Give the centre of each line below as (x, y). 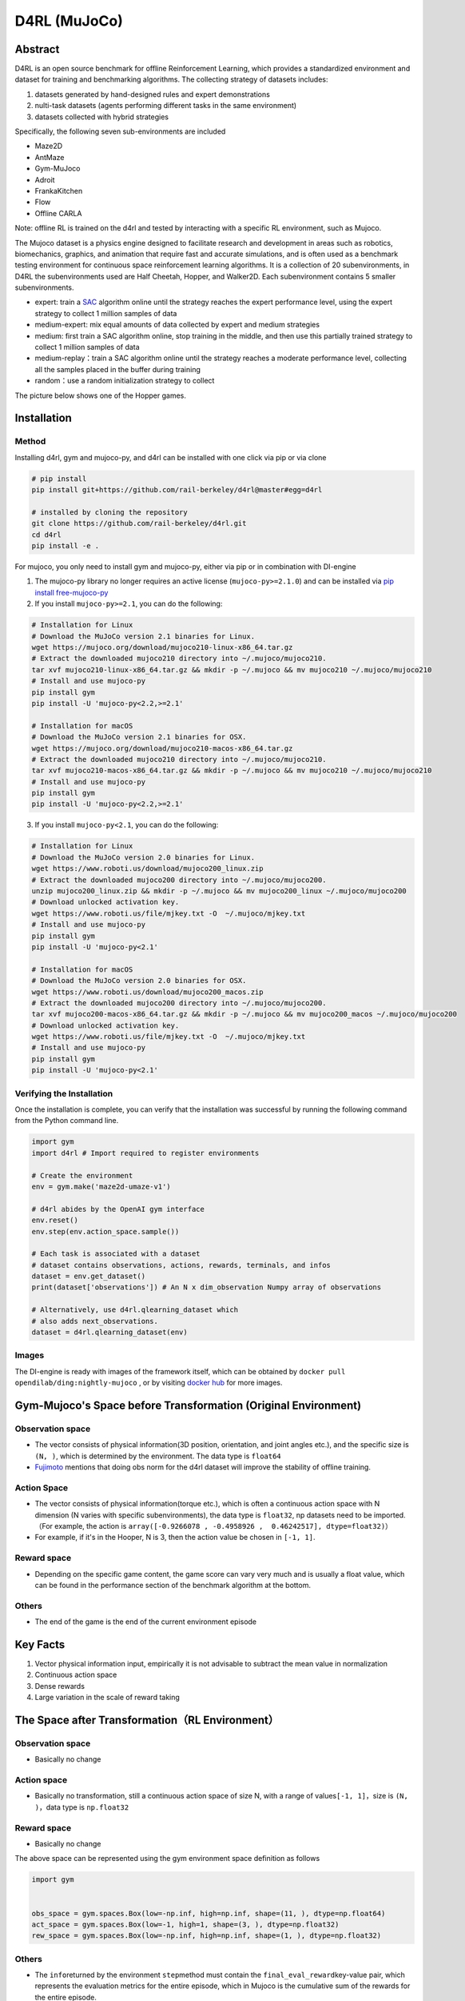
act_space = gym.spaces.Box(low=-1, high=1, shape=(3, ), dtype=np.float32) (185, 1924)
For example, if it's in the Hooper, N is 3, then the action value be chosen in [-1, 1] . (175, 1538)
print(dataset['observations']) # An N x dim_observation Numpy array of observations (207, 1287)
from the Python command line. (67, 1121)
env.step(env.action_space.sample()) (105, 1231)
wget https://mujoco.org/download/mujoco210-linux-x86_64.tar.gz (162, 648)
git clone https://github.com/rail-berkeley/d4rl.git (139, 523)
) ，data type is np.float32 (82, 1807)
